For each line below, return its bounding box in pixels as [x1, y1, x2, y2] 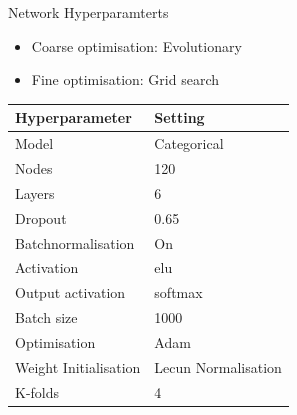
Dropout [15, 207, 67, 228]
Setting [154, 107, 205, 128]
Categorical [154, 133, 224, 154]
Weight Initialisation [15, 356, 141, 377]
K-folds [15, 381, 60, 402]
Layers [15, 182, 55, 203]
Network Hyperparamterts [8, 2, 169, 22]
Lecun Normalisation [154, 356, 282, 377]
